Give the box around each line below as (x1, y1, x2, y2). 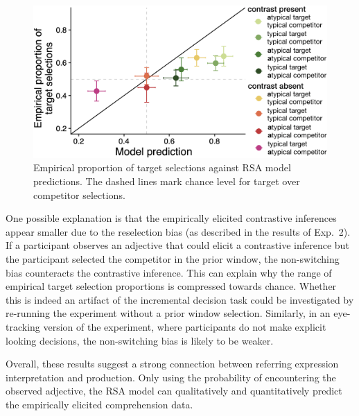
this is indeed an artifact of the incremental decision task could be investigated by (6, 292, 354, 306)
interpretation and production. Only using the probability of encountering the (6, 370, 336, 384)
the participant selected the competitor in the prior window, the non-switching (6, 252, 340, 266)
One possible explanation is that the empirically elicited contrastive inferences (6, 211, 337, 225)
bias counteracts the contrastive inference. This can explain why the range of (6, 265, 332, 279)
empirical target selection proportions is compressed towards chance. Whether (6, 279, 337, 293)
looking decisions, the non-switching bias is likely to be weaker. (6, 333, 274, 347)
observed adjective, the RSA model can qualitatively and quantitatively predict (6, 383, 342, 398)
